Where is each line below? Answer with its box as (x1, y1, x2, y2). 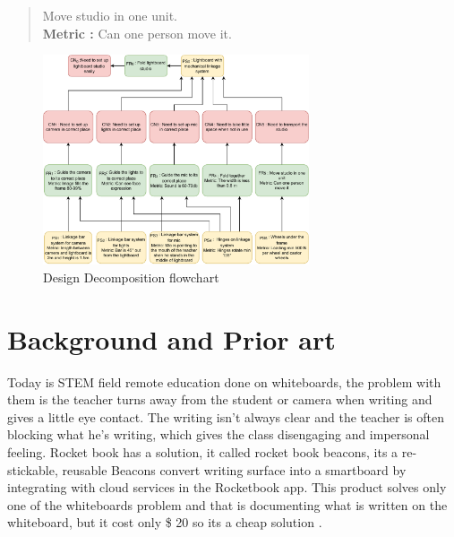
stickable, (7, 460, 58, 479)
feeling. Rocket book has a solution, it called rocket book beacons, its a (7, 443, 398, 462)
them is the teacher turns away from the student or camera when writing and (7, 390, 433, 409)
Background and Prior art (7, 320, 336, 357)
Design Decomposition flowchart (43, 267, 219, 286)
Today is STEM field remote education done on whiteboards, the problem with (7, 372, 441, 391)
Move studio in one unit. (42, 6, 178, 24)
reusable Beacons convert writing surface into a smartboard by (62, 460, 407, 479)
